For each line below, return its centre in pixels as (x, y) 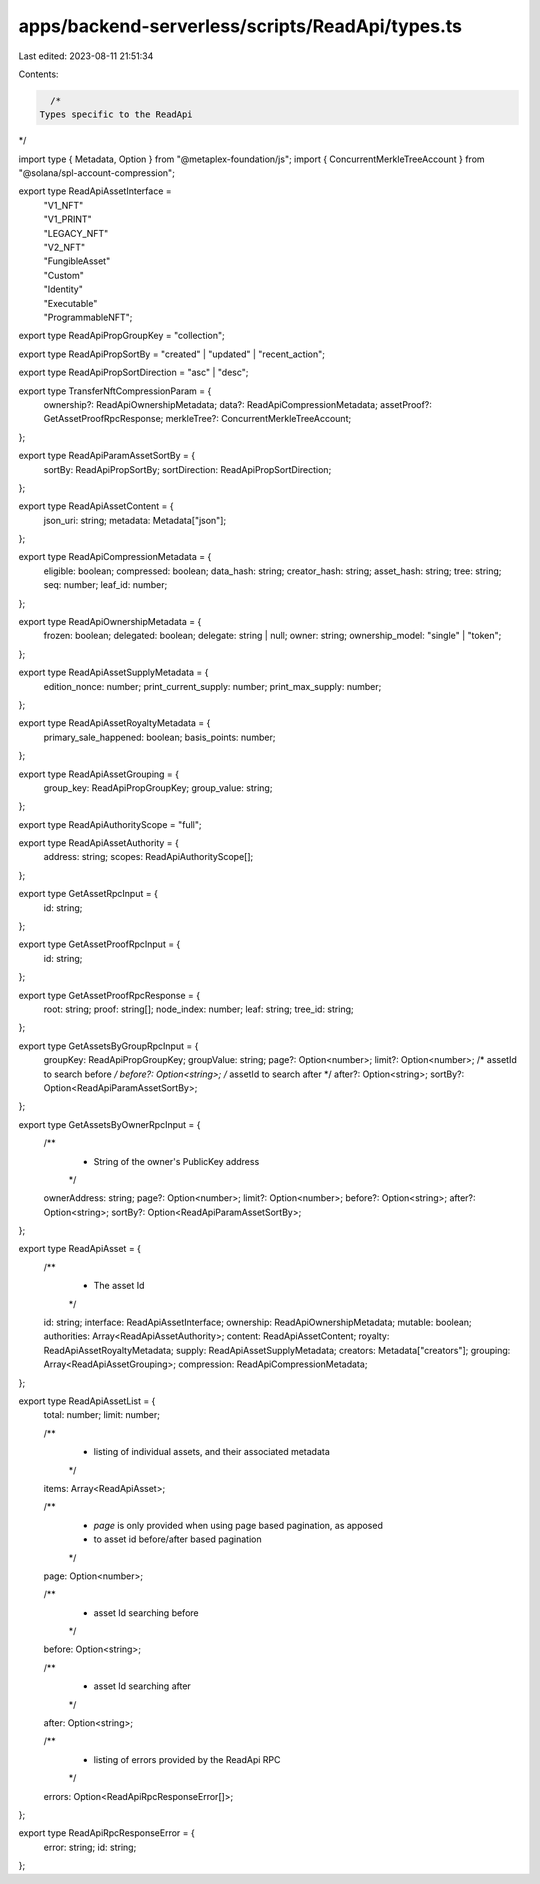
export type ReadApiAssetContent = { (96, 506)
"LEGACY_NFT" (76, 233)
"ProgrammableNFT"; (88, 317)
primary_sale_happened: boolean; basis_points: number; (159, 737)
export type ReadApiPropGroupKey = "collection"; (121, 336)
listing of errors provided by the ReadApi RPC (187, 1759)
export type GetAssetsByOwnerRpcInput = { (109, 1124)
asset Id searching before (146, 1612)
